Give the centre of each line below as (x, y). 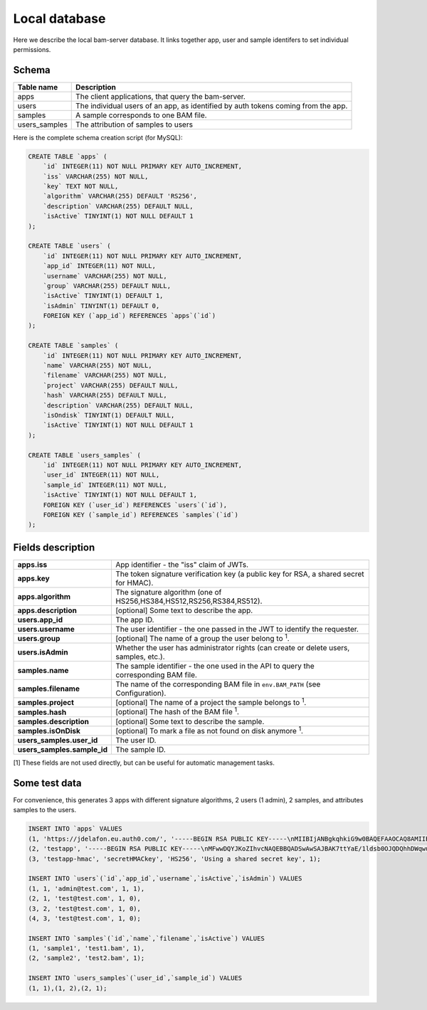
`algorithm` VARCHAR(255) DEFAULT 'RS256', (120, 196)
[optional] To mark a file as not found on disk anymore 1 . (209, 730)
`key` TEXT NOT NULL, (81, 186)
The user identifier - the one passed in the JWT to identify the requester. (237, 629)
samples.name (43, 671)
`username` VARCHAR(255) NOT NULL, (105, 276)
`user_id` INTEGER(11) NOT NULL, (101, 475)
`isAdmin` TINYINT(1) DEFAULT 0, (101, 305)
